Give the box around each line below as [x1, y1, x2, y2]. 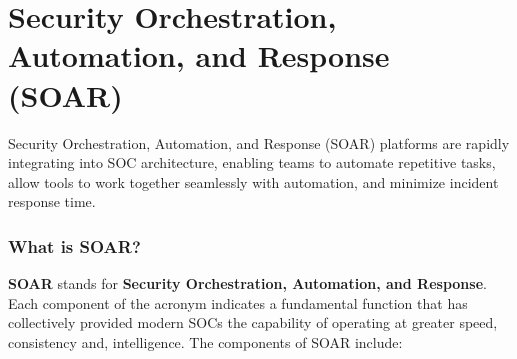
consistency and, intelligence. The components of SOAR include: [8, 331, 403, 352]
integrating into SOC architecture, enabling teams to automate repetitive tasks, [8, 152, 496, 173]
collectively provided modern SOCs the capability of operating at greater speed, [8, 312, 498, 333]
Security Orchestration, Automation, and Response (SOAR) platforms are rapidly [8, 132, 510, 153]
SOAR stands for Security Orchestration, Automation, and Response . [8, 273, 487, 294]
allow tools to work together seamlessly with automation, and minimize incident [8, 171, 499, 192]
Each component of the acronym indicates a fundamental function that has [8, 292, 468, 313]
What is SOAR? [8, 233, 141, 258]
